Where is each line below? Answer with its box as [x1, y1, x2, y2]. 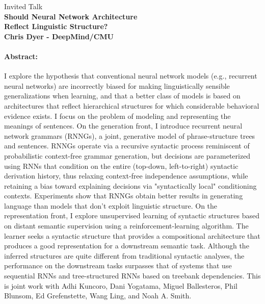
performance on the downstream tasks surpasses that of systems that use [4, 260, 232, 271]
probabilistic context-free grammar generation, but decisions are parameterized [4, 150, 251, 161]
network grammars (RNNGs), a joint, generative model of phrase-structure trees [4, 130, 255, 141]
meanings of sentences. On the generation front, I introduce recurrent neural [4, 120, 243, 131]
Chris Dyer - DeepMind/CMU [4, 31, 114, 41]
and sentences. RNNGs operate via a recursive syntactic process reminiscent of [4, 140, 250, 151]
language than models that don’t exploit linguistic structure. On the [4, 200, 218, 211]
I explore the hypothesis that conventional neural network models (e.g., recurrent [4, 70, 257, 81]
